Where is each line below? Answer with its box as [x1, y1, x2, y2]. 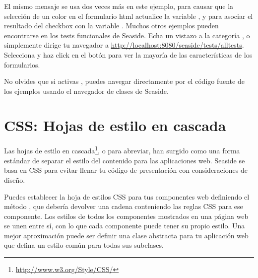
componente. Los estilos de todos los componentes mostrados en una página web [4, 210, 249, 221]
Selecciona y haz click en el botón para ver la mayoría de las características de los [4, 49, 253, 60]
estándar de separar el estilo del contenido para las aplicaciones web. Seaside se [4, 155, 245, 165]
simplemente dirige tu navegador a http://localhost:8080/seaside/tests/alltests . [4, 40, 244, 50]
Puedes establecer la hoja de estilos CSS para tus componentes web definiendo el [4, 191, 250, 202]
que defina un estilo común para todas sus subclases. [4, 240, 164, 250]
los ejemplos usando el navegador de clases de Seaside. [4, 85, 169, 96]
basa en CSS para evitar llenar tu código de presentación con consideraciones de [4, 165, 248, 175]
